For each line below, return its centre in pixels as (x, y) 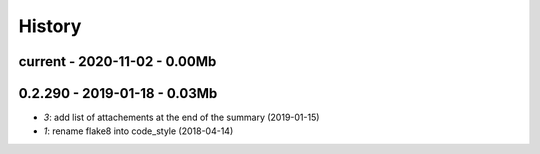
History (50, 26)
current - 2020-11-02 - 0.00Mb (117, 61)
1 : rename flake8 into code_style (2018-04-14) (138, 131)
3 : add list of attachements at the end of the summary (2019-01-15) (181, 117)
